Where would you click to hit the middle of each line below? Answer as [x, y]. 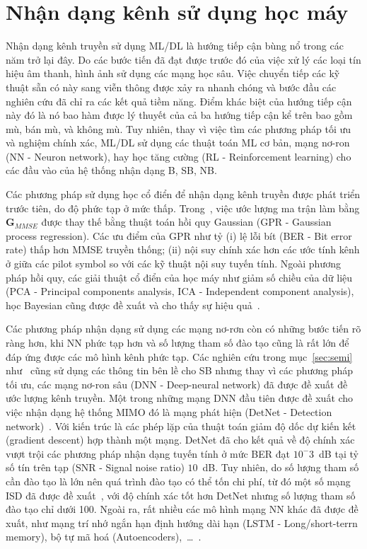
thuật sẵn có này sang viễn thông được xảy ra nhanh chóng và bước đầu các [171, 87]
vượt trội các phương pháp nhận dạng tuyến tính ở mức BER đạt [148, 453]
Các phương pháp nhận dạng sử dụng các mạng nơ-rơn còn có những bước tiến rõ [183, 329]
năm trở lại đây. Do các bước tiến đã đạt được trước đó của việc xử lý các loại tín [183, 59]
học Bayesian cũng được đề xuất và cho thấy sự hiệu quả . [133, 305]
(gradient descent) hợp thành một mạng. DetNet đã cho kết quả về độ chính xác [180, 440]
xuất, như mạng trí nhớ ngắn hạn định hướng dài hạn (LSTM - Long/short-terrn [182, 522]
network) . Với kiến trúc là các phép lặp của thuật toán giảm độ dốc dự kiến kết [181, 426]
